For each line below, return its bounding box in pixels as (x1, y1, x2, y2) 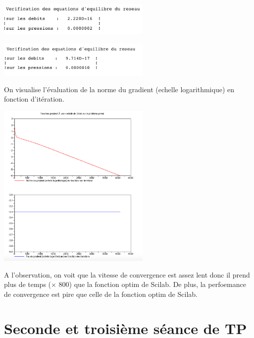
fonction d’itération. (4, 94, 64, 104)
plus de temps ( (4, 279, 51, 289)
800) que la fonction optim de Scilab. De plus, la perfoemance (58, 279, 246, 289)
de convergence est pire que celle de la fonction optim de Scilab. (4, 288, 198, 299)
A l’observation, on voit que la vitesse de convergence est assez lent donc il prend (4, 269, 250, 280)
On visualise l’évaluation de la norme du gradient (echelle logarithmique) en (4, 84, 235, 94)
